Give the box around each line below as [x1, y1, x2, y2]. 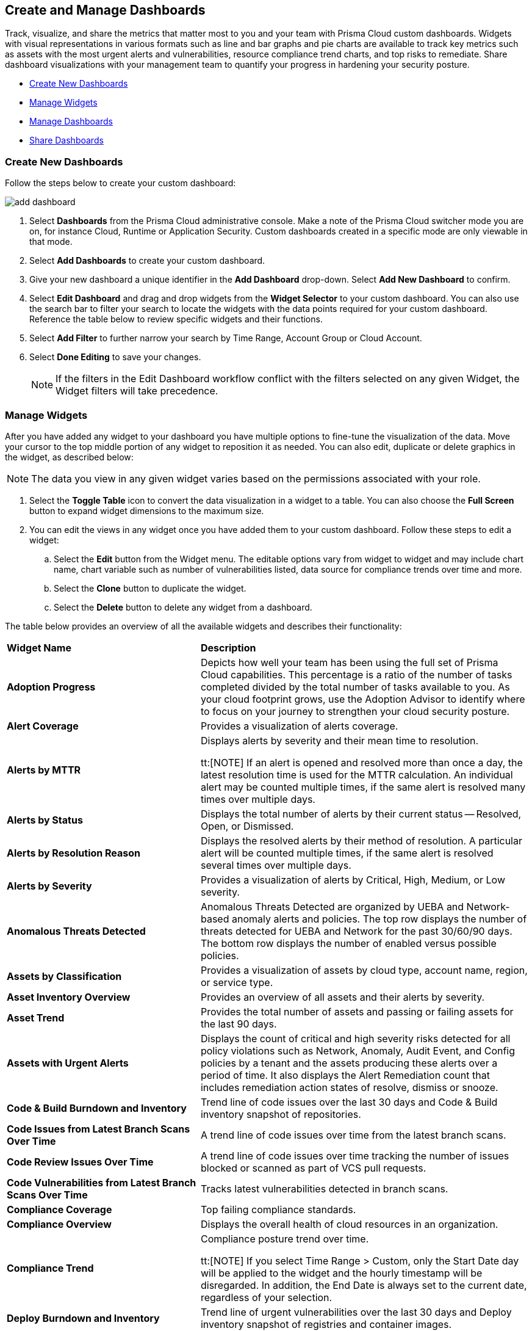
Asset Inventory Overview [7, 990, 131, 1003]
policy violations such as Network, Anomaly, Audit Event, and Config [200, 1044, 516, 1057]
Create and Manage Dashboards [5, 2, 206, 18]
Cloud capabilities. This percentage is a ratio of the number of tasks [200, 668, 512, 681]
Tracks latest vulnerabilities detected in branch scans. [200, 1182, 448, 1195]
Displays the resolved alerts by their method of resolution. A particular [200, 834, 522, 847]
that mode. [29, 236, 73, 247]
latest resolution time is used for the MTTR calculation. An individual [200, 768, 513, 781]
